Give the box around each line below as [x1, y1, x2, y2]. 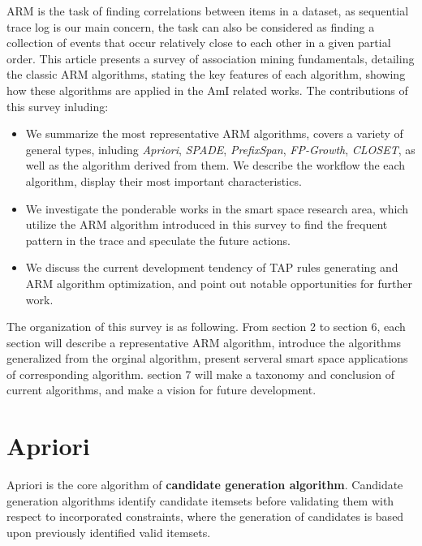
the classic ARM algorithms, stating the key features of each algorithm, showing [6, 66, 406, 83]
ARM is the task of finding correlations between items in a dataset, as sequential [6, 2, 409, 19]
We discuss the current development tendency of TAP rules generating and [25, 259, 398, 276]
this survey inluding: [6, 97, 109, 114]
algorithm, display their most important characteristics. [25, 172, 302, 189]
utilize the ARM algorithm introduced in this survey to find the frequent [25, 216, 388, 233]
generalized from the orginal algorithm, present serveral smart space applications [6, 350, 408, 367]
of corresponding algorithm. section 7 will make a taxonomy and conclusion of [6, 365, 394, 382]
